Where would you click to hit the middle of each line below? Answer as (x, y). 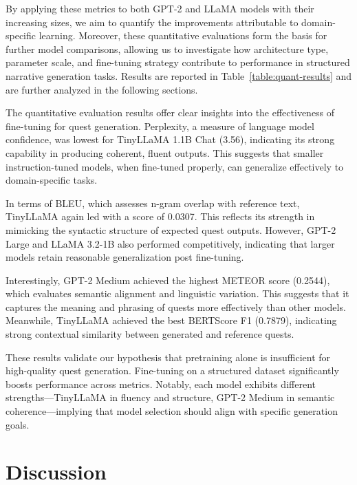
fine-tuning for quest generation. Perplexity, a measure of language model (160, 126)
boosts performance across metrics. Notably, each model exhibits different (161, 384)
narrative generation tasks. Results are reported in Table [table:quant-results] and (179, 75)
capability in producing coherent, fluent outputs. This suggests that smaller (165, 152)
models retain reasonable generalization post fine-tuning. (125, 257)
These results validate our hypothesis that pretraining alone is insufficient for (168, 357)
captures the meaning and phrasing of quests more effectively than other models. (176, 306)
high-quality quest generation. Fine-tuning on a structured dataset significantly (172, 370)
